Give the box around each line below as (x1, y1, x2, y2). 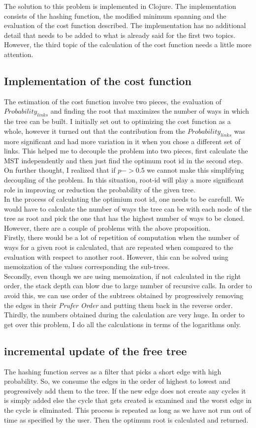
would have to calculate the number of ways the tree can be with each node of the (4, 203, 252, 214)
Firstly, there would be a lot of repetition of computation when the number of (4, 232, 239, 243)
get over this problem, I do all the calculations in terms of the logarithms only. (4, 319, 241, 329)
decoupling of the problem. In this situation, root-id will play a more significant (4, 174, 244, 184)
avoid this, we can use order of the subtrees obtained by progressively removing (4, 290, 244, 301)
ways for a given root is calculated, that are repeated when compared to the (4, 242, 233, 252)
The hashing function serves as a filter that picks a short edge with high (4, 366, 222, 376)
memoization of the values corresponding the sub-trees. (4, 261, 170, 272)
